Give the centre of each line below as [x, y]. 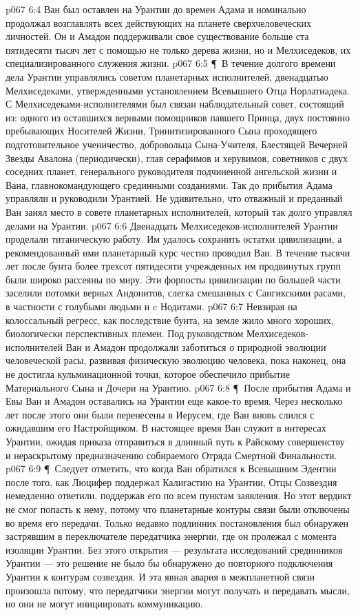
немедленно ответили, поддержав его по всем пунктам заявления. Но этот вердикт [179, 495]
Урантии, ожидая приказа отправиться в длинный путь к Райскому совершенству [175, 441]
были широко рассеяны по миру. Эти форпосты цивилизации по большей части [173, 279]
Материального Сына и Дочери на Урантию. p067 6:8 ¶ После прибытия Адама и [178, 387]
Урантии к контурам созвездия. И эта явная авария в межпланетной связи [160, 576]
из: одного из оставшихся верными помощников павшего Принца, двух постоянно [178, 117]
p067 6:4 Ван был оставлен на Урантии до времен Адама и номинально [156, 9]
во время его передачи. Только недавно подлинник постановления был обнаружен [177, 522]
